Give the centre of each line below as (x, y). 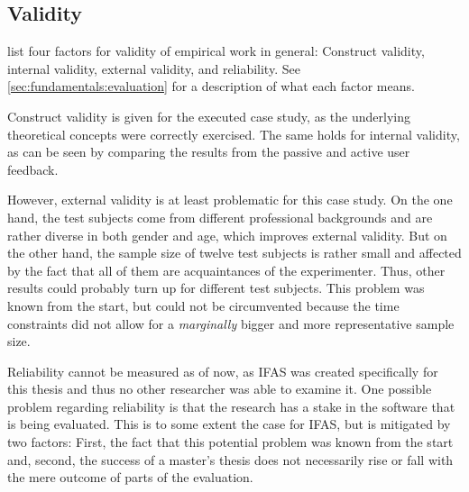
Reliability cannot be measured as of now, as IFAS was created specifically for (223, 371)
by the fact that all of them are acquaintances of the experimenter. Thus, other (226, 270)
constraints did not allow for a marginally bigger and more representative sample (231, 323)
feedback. (33, 169)
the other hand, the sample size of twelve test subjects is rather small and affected (234, 253)
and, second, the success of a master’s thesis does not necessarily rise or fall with (230, 459)
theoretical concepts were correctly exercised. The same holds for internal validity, (234, 134)
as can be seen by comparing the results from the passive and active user (209, 152)
